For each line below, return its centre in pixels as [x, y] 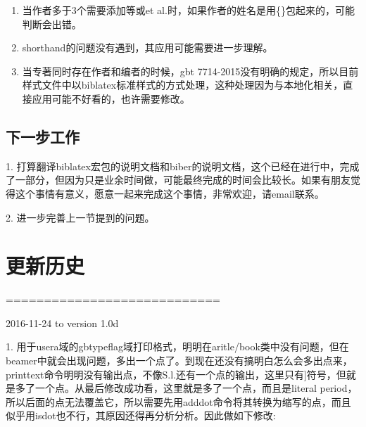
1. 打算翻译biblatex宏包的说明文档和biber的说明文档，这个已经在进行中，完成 [183, 166]
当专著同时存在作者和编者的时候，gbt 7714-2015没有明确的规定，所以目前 [190, 71]
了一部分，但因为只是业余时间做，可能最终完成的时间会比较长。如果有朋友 [178, 180]
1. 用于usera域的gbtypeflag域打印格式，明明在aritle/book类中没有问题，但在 [177, 346]
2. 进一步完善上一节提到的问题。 [80, 217]
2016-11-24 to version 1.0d [62, 323]
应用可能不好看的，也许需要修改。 [111, 98]
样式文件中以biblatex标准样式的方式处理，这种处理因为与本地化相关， [183, 85]
